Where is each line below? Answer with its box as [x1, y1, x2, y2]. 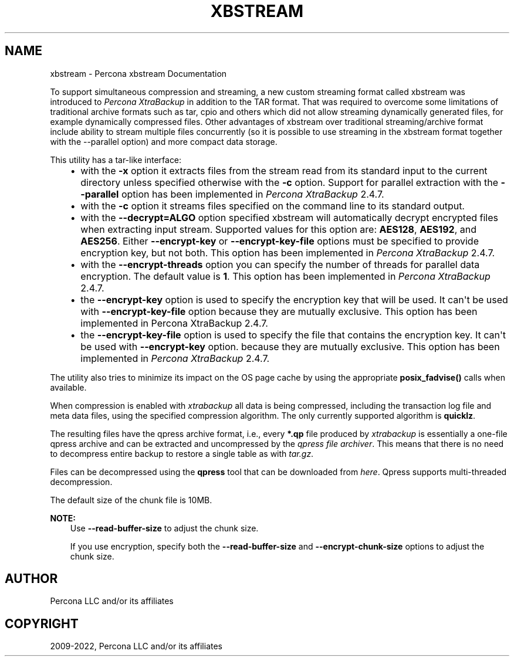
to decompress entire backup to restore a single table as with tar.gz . [50, 448, 314, 459]
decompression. [50, 476, 113, 487]
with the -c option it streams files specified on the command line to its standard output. [80, 199, 465, 212]
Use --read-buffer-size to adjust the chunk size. [70, 523, 259, 533]
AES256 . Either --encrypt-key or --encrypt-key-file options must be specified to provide [80, 235, 479, 247]
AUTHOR [5, 571, 58, 587]
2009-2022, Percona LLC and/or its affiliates [50, 641, 223, 652]
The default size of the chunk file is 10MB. [50, 494, 212, 505]
